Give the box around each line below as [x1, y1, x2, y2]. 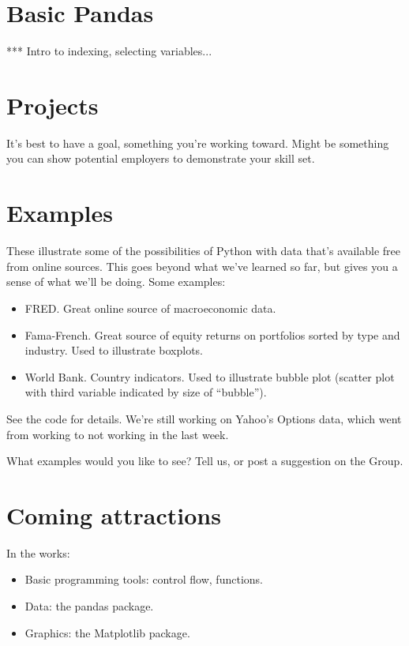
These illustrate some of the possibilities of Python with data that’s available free [6, 242, 400, 259]
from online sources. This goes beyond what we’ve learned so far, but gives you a [6, 257, 398, 274]
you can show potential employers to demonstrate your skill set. [6, 150, 315, 167]
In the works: [6, 544, 70, 561]
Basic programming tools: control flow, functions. [24, 571, 263, 588]
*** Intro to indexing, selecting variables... [6, 43, 212, 59]
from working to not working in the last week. [6, 426, 229, 442]
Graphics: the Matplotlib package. [24, 624, 190, 640]
